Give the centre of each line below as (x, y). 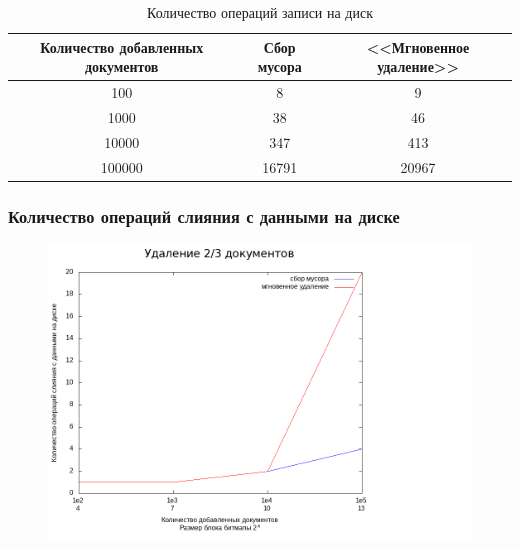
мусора (279, 66)
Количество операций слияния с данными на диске (204, 215)
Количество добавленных (122, 46)
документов (121, 66)
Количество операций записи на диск (260, 12)
